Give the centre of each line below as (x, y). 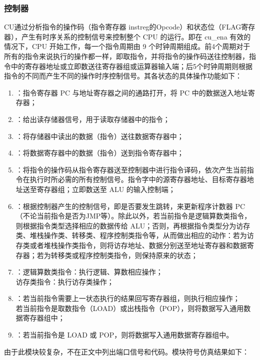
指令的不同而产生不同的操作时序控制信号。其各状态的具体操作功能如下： (123, 76)
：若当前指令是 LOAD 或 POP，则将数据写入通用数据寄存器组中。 (124, 335)
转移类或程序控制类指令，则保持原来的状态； (124, 255)
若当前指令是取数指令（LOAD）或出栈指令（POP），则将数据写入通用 (130, 308)
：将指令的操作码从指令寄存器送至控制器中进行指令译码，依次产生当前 (131, 169)
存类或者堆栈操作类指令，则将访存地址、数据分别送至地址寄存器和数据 (131, 245)
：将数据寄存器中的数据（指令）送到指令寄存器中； (100, 153)
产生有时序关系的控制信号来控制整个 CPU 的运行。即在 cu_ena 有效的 (136, 36)
